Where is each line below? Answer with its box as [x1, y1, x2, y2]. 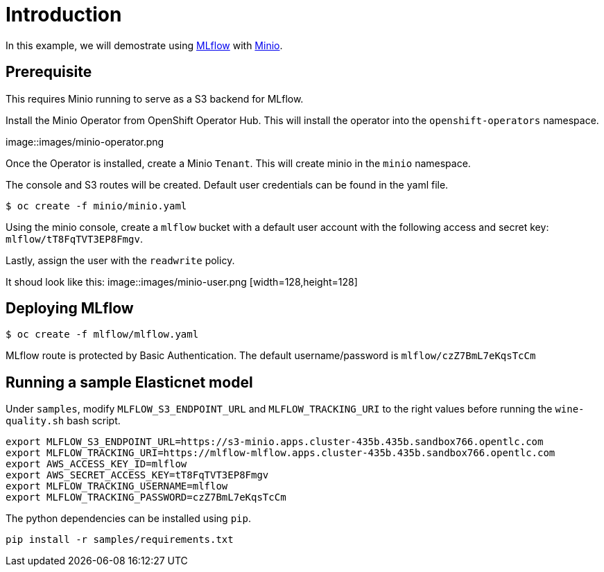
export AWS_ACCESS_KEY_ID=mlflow [6, 458, 187, 470]
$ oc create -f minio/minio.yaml [6, 200, 187, 211]
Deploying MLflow [6, 300, 134, 318]
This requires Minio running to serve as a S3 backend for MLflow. [6, 92, 304, 105]
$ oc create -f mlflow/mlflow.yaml [6, 329, 199, 340]
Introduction [6, 3, 122, 26]
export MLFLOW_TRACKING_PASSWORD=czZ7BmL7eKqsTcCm [6, 492, 286, 503]
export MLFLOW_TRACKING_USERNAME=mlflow [6, 480, 228, 492]
